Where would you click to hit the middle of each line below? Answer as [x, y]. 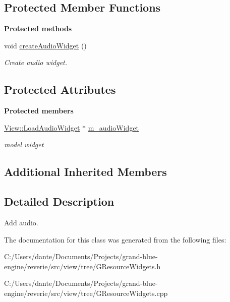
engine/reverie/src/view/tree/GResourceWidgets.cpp [86, 293]
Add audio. [21, 222]
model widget [24, 144]
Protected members [39, 111]
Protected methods [38, 28]
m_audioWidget [113, 127]
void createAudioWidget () [45, 45]
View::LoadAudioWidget [42, 127]
